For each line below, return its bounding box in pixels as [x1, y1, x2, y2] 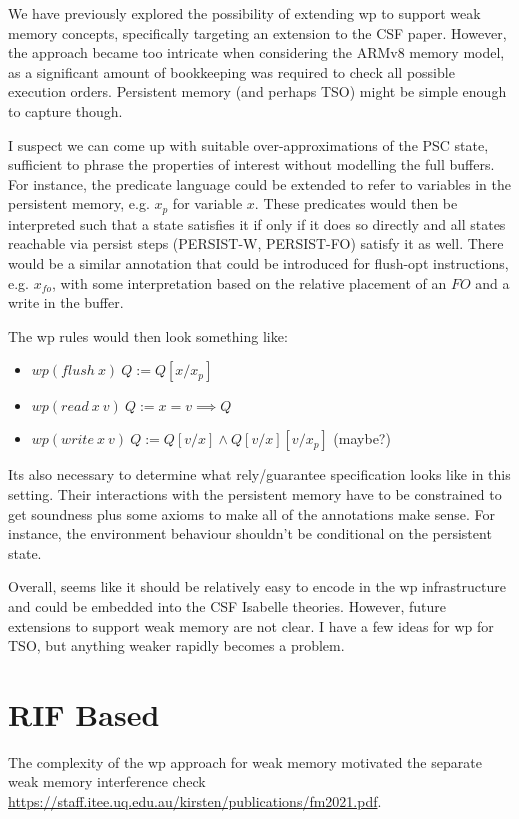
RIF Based [8, 693, 160, 734]
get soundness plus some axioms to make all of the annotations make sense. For [8, 503, 495, 524]
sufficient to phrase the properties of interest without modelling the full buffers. [8, 154, 495, 175]
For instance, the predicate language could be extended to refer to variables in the [8, 173, 511, 194]
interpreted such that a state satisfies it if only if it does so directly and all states [8, 213, 506, 234]
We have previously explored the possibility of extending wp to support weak [8, 3, 481, 23]
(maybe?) [333, 428, 391, 449]
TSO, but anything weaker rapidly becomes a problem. [8, 635, 345, 656]
